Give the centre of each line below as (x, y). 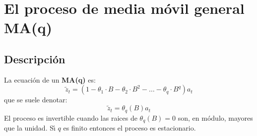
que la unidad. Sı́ (30, 128)
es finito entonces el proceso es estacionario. (129, 128)
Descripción (35, 59)
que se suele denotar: (36, 100)
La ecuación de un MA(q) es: (50, 79)
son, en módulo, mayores (215, 117)
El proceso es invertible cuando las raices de (71, 117)
